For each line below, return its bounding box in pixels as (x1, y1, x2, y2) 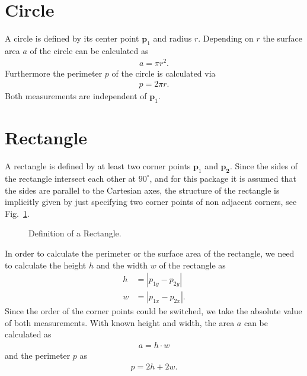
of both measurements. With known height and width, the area (5, 316, 235, 328)
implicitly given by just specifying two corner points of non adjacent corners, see (5, 195, 297, 208)
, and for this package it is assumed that (149, 172, 296, 184)
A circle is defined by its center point (5, 32, 139, 45)
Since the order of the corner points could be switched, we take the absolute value (5, 305, 302, 317)
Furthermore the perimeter (5, 67, 103, 79)
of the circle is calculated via (111, 67, 216, 79)
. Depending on (198, 32, 254, 45)
